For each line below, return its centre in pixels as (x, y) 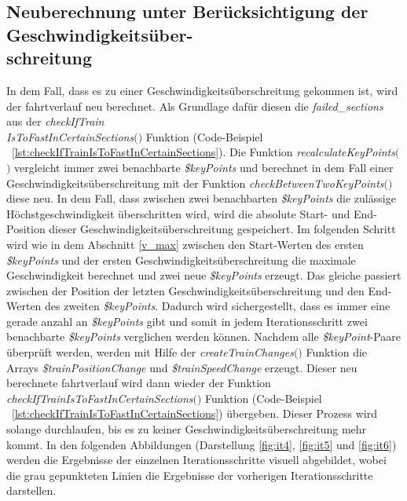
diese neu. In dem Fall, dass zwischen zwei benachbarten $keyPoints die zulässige (201, 198)
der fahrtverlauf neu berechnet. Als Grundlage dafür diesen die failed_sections (195, 106)
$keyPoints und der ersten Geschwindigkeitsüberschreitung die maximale (181, 260)
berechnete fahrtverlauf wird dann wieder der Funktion (139, 383)
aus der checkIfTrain (55, 121)
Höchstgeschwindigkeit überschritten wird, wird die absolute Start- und (178, 213)
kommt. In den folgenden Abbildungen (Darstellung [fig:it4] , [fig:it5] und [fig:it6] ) (202, 444)
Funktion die (337, 352)
